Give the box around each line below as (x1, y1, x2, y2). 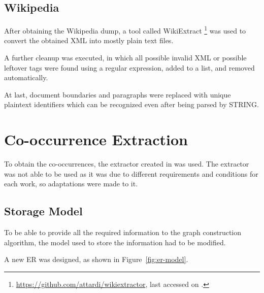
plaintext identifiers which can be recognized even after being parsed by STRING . (4, 99, 259, 110)
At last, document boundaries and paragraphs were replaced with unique (4, 89, 231, 100)
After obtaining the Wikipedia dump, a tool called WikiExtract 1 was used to (4, 24, 246, 36)
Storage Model (4, 203, 83, 219)
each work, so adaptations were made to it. (4, 178, 138, 189)
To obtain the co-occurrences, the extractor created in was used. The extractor (4, 158, 249, 169)
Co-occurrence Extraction (4, 129, 188, 150)
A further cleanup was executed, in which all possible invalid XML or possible (4, 52, 247, 63)
